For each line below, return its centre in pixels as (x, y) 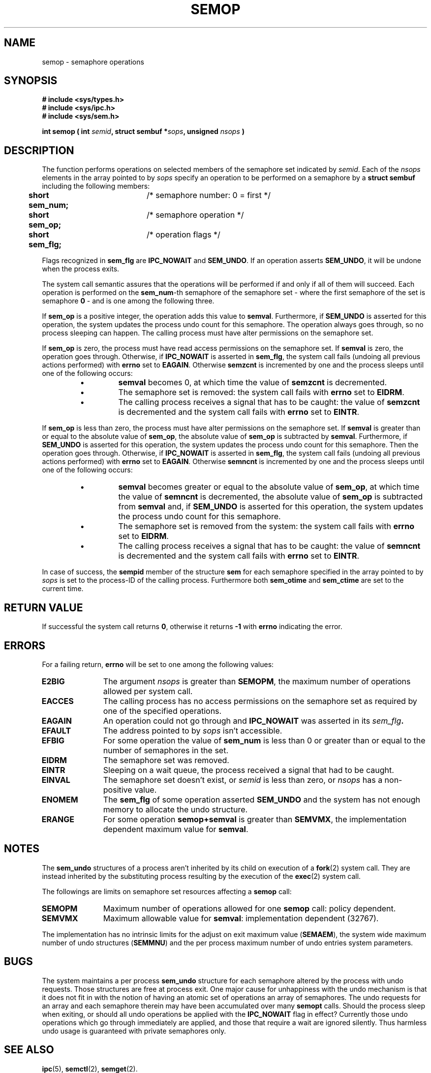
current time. (63, 589)
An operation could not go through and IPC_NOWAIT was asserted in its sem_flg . (253, 721)
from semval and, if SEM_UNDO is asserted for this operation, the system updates (271, 507)
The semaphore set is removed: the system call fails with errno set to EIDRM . (261, 392)
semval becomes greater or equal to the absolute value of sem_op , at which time (269, 487)
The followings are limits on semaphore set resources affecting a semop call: (167, 891)
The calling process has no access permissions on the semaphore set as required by (260, 701)
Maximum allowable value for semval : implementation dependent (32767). (241, 918)
